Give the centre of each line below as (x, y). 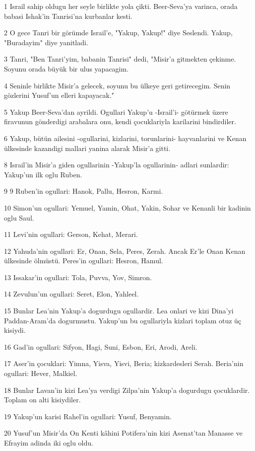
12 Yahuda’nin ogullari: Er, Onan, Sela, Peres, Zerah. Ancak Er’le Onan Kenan (125, 251)
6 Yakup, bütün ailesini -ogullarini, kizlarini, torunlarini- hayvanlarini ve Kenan (125, 138)
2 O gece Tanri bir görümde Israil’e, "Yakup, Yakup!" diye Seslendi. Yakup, (118, 33)
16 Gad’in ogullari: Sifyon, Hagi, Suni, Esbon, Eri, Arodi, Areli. (101, 346)
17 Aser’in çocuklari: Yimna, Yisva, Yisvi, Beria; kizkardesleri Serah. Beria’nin (124, 363)
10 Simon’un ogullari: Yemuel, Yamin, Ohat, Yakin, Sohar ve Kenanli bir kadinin (127, 207)
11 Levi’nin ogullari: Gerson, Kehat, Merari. (71, 234)
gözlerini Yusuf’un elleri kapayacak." (59, 95)
